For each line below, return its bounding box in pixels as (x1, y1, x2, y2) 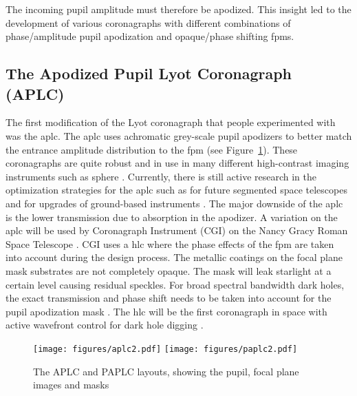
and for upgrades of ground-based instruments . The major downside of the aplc (6, 196, 343, 210)
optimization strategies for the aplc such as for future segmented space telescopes (6, 183, 347, 197)
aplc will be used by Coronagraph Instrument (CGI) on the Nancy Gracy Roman (6, 223, 348, 238)
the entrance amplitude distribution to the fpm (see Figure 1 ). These (6, 142, 298, 156)
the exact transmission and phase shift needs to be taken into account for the (6, 291, 332, 305)
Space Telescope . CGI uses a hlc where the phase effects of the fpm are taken (6, 236, 334, 251)
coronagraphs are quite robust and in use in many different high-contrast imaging (6, 156, 349, 170)
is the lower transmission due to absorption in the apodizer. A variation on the (6, 209, 338, 224)
